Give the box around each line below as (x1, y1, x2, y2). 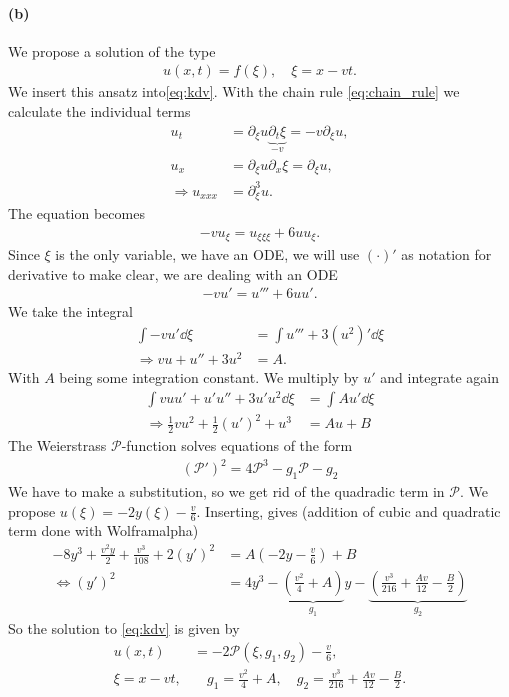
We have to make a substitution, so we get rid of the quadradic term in (8, 481, 445, 502)
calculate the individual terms (8, 101, 191, 122)
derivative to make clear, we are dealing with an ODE (8, 263, 338, 284)
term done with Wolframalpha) (8, 520, 199, 541)
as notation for (401, 244, 492, 265)
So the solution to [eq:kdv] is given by (8, 618, 240, 639)
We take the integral (8, 301, 133, 322)
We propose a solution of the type (8, 40, 216, 61)
